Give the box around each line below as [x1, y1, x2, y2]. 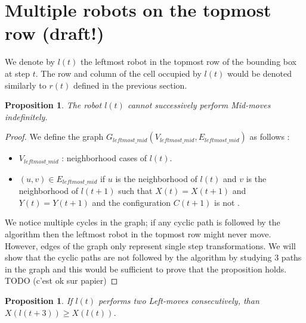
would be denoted [227, 67, 292, 79]
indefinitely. [5, 110, 48, 123]
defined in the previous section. [73, 79, 187, 91]
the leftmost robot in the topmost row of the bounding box [81, 55, 296, 68]
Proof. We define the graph [5, 130, 104, 143]
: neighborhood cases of [61, 152, 147, 164]
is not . [214, 196, 240, 208]
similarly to [5, 79, 47, 91]
